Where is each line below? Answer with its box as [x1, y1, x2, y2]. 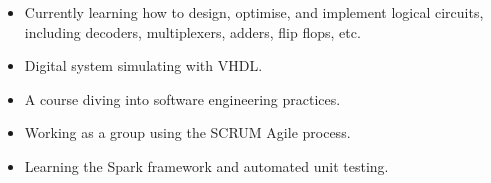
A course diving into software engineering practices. [24, 88, 341, 109]
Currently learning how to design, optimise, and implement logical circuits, [24, 2, 484, 22]
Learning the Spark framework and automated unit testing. [24, 155, 389, 176]
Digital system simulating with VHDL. [24, 55, 263, 76]
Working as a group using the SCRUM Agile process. [24, 122, 351, 143]
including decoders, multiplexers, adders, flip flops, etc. [24, 21, 361, 42]
